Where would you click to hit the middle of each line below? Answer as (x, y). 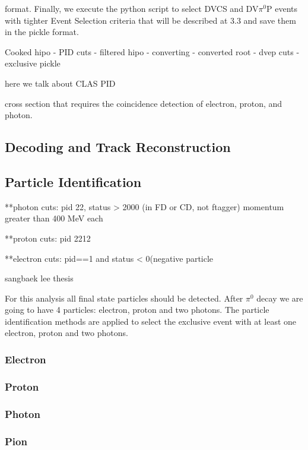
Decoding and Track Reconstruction (118, 147)
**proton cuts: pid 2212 (48, 238)
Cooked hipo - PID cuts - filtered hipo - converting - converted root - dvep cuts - (152, 51)
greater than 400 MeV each (54, 218)
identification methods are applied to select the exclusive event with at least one (151, 321)
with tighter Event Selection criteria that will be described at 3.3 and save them (150, 20)
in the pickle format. (42, 32)
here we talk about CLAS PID (60, 83)
